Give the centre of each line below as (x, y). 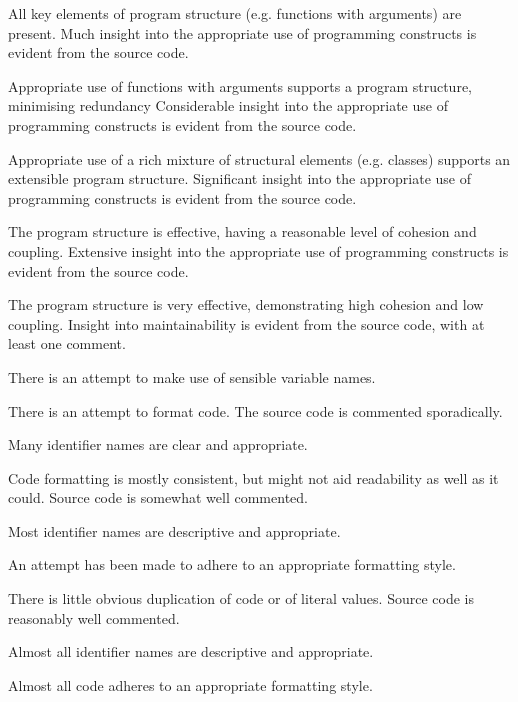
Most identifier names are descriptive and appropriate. (174, 530)
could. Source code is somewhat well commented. (158, 497)
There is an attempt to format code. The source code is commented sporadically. (255, 410)
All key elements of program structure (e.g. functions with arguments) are (235, 13)
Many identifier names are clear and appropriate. (158, 444)
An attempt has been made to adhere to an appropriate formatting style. (232, 564)
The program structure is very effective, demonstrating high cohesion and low (246, 304)
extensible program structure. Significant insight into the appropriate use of (239, 178)
